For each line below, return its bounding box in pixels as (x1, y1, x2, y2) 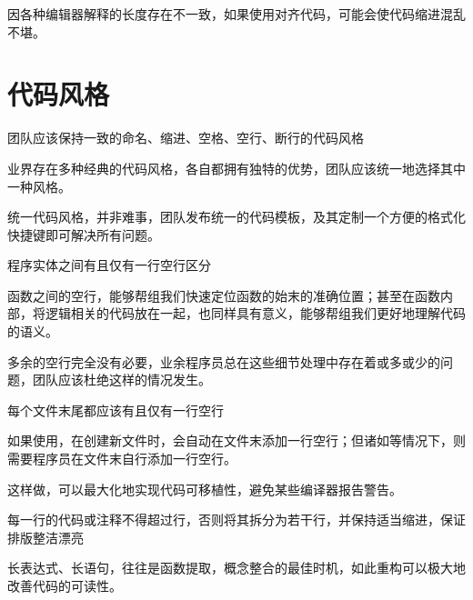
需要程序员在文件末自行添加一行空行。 (7, 449, 236, 468)
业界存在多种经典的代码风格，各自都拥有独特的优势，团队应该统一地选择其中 (7, 158, 466, 177)
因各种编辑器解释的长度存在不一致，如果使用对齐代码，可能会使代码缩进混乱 (7, 5, 466, 23)
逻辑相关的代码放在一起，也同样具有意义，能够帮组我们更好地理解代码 (45, 304, 466, 323)
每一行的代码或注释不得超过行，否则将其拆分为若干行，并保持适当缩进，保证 (7, 510, 466, 529)
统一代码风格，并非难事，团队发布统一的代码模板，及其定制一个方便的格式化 (7, 207, 466, 226)
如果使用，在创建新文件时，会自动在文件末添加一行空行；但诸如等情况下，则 (7, 431, 466, 450)
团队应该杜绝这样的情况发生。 (32, 370, 211, 389)
